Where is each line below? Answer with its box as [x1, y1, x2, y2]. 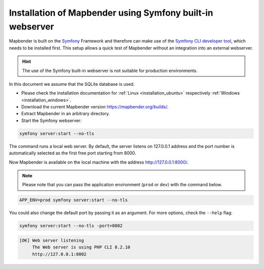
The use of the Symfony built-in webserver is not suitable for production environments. [22, 68, 198, 73]
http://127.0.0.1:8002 [32, 251, 87, 257]
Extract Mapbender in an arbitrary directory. [21, 111, 110, 117]
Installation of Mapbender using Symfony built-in [9, 7, 214, 18]
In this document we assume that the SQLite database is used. [9, 81, 135, 87]
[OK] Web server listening [19, 238, 84, 243]
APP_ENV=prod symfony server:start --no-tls [19, 197, 128, 203]
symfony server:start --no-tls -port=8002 [19, 223, 123, 229]
